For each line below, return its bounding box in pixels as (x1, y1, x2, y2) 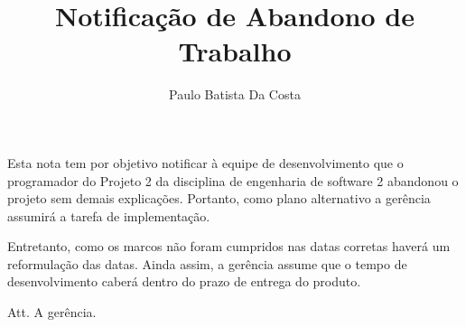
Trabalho (178, 33, 292, 70)
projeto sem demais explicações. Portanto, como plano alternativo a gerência (7, 189, 431, 208)
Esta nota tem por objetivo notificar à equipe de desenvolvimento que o (7, 153, 404, 172)
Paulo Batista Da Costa (169, 85, 301, 104)
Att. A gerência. (7, 303, 97, 322)
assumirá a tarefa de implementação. (7, 206, 210, 225)
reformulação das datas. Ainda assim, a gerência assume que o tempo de (7, 254, 407, 273)
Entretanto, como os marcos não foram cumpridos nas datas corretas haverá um (7, 237, 451, 256)
